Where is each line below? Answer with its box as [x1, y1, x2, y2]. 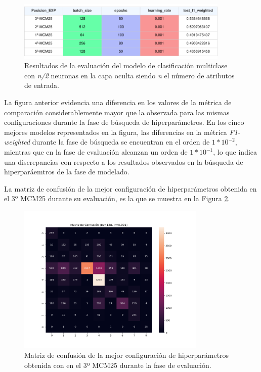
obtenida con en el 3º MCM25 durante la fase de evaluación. [24, 359, 211, 370]
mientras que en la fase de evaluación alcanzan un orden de [4, 147, 188, 157]
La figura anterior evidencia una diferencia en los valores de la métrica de [4, 97, 232, 108]
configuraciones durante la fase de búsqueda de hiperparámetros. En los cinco [4, 117, 244, 127]
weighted [4, 136, 30, 147]
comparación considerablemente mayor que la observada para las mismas [4, 107, 230, 117]
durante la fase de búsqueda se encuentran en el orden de [32, 136, 210, 147]
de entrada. [24, 80, 59, 90]
